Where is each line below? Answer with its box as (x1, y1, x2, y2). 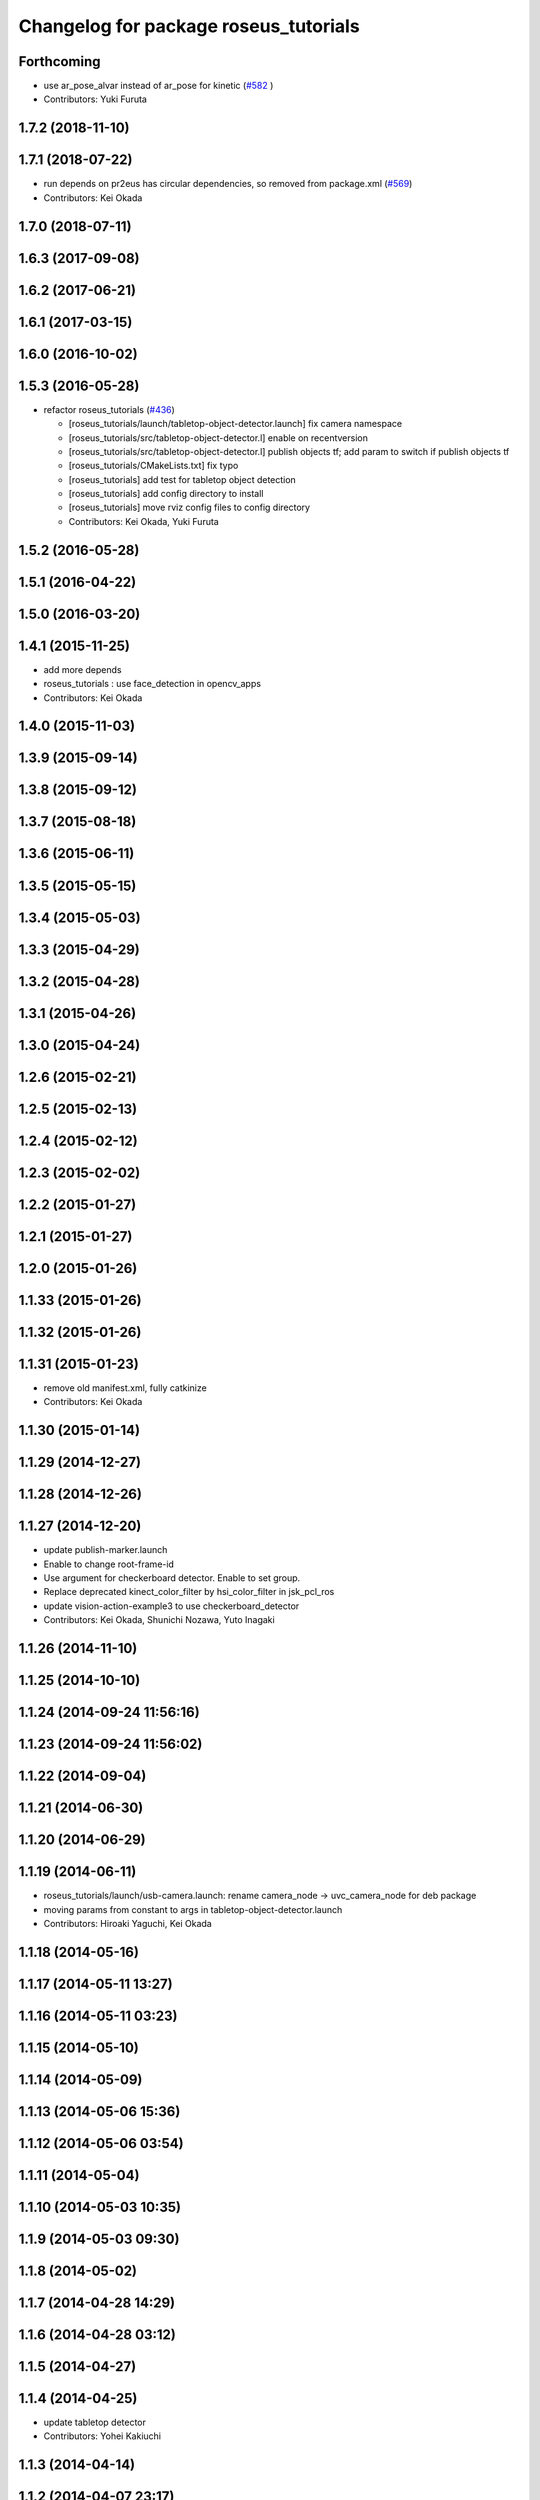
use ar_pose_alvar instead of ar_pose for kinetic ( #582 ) (43, 80, 274, 92)
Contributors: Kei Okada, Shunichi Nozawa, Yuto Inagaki (43, 1614, 275, 1626)
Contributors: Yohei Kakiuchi (43, 2430, 162, 2442)
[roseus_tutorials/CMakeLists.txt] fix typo (68, 460, 239, 472)
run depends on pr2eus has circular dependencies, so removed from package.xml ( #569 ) (43, 178, 413, 190)
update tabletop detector (43, 2416, 147, 2429)
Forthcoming (18, 53, 101, 70)
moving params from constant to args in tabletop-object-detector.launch (43, 1903, 343, 1915)
